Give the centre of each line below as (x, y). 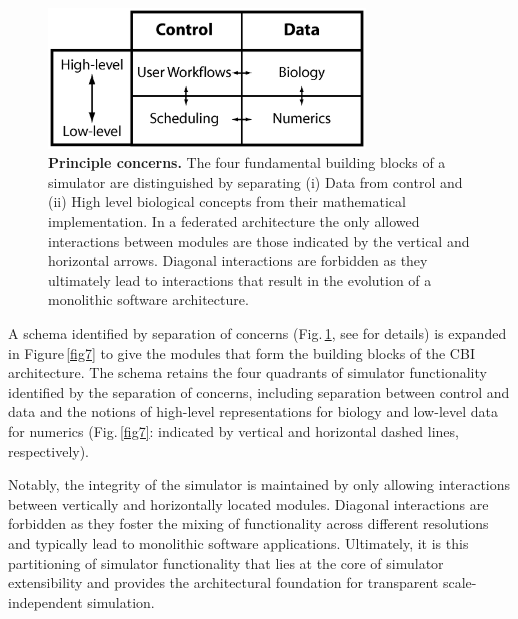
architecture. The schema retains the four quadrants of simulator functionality (247, 372)
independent (45, 601)
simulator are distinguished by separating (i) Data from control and (255, 181)
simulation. (121, 601)
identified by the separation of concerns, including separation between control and (259, 391)
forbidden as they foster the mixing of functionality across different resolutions (248, 523)
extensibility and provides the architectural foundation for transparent (223, 582)
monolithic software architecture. (148, 299)
